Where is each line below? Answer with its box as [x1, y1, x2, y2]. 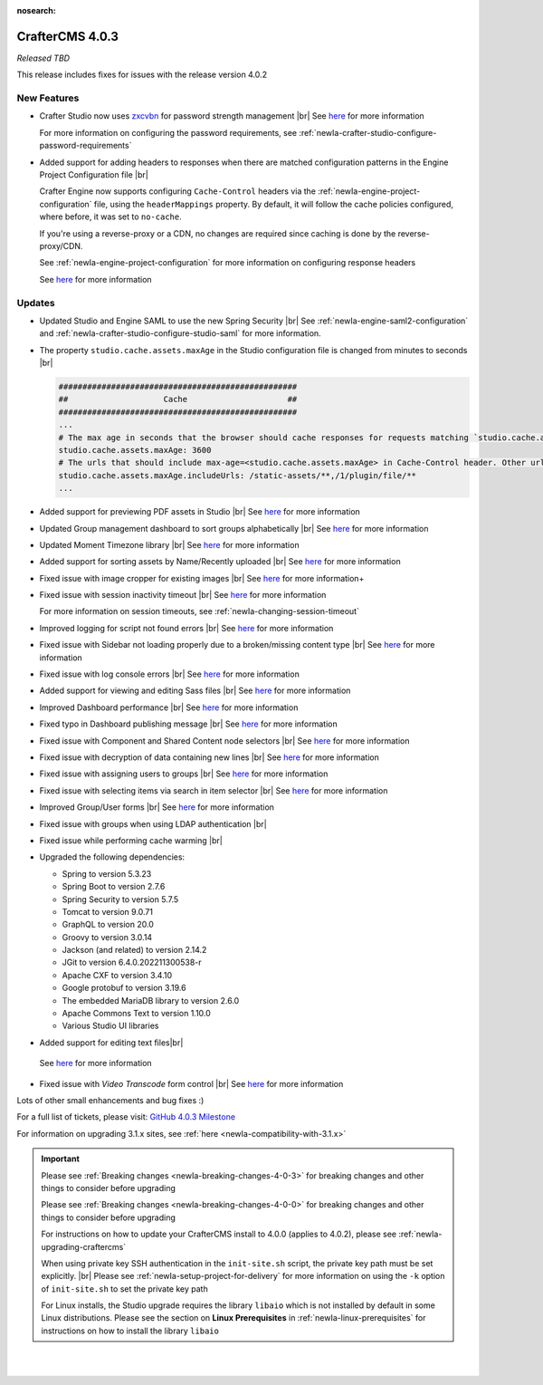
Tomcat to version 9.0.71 [62, 906, 154, 917]
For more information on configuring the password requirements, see [39, 127, 298, 138]
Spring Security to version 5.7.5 [62, 893, 179, 905]
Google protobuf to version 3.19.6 [62, 983, 186, 994]
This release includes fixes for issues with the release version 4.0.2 [16, 69, 267, 81]
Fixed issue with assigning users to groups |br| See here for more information [39, 768, 329, 779]
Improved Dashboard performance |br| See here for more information [39, 702, 299, 713]
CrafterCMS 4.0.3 [16, 28, 119, 44]
